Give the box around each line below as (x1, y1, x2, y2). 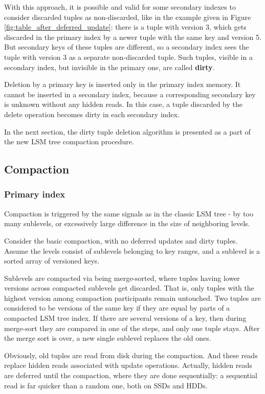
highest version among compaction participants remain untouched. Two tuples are (4, 292, 261, 303)
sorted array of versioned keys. (4, 255, 100, 266)
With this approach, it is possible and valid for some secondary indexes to (4, 2, 236, 12)
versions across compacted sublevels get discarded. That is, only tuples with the (4, 282, 254, 293)
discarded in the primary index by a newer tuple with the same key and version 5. (4, 31, 261, 42)
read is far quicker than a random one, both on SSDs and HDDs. (4, 380, 208, 390)
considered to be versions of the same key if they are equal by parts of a (4, 302, 230, 313)
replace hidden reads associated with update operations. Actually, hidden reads (4, 360, 252, 370)
